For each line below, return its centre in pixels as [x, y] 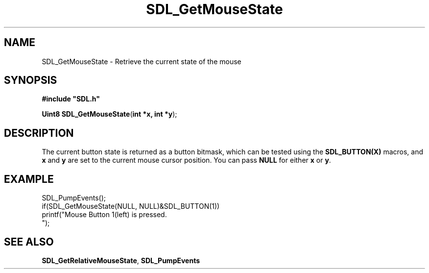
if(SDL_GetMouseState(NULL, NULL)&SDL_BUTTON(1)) [131, 206]
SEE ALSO [29, 242]
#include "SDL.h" [71, 99]
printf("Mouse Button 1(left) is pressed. [104, 215]
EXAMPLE [29, 179]
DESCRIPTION [39, 133]
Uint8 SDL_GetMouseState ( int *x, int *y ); [109, 114]
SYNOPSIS [31, 80]
